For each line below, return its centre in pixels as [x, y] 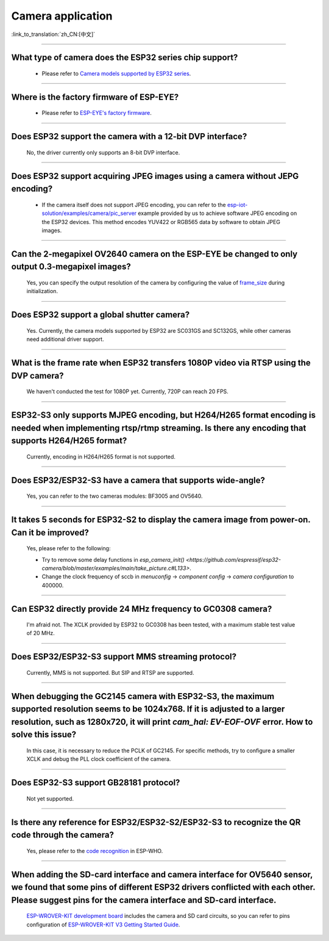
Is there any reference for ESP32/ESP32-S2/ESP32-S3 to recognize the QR [156, 822]
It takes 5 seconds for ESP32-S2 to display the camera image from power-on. [161, 519]
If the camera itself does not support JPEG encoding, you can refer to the [134, 205]
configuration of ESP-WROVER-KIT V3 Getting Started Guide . [103, 925]
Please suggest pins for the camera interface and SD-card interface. [144, 900]
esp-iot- [237, 205]
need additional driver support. [65, 340]
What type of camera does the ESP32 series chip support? [125, 58]
